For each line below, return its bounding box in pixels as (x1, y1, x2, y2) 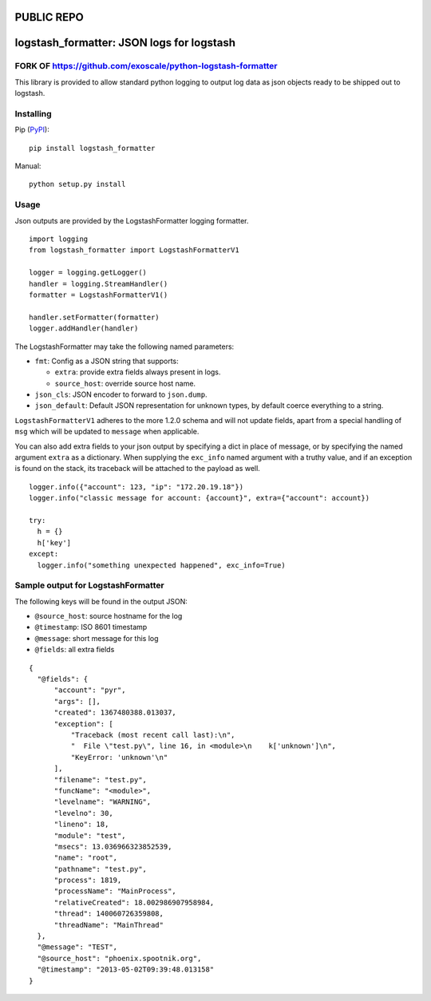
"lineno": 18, (53, 820, 109, 829)
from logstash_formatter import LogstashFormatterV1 (29, 246, 239, 255)
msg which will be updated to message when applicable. (14, 427, 200, 437)
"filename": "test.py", (53, 775, 148, 784)
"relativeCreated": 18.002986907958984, (53, 898, 215, 907)
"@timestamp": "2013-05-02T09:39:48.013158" (37, 965, 215, 974)
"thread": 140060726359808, (53, 909, 164, 918)
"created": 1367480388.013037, (53, 708, 177, 718)
